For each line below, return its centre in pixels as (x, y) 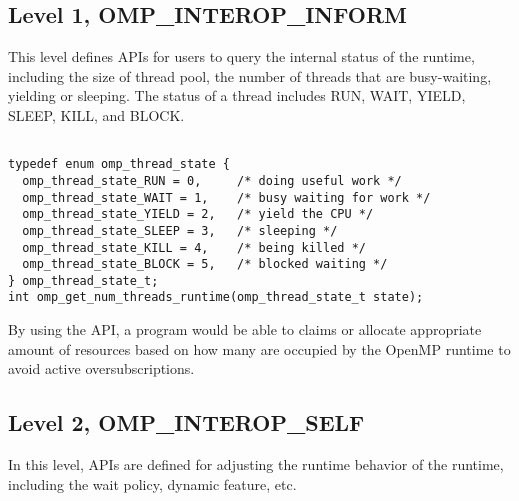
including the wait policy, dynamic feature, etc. (152, 483)
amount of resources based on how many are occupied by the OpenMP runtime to (259, 348)
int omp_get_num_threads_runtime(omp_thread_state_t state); (216, 297)
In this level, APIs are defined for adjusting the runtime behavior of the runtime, (256, 464)
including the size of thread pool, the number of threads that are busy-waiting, (250, 75)
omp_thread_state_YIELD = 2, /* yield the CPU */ (198, 214)
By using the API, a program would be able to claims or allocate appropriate (245, 329)
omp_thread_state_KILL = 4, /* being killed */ (194, 247)
